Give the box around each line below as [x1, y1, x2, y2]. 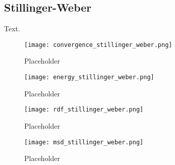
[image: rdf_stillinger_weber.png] [24, 106, 144, 114]
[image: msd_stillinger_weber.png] [24, 138, 144, 146]
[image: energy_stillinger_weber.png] [24, 74, 154, 81]
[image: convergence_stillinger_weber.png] [24, 41, 172, 48]
